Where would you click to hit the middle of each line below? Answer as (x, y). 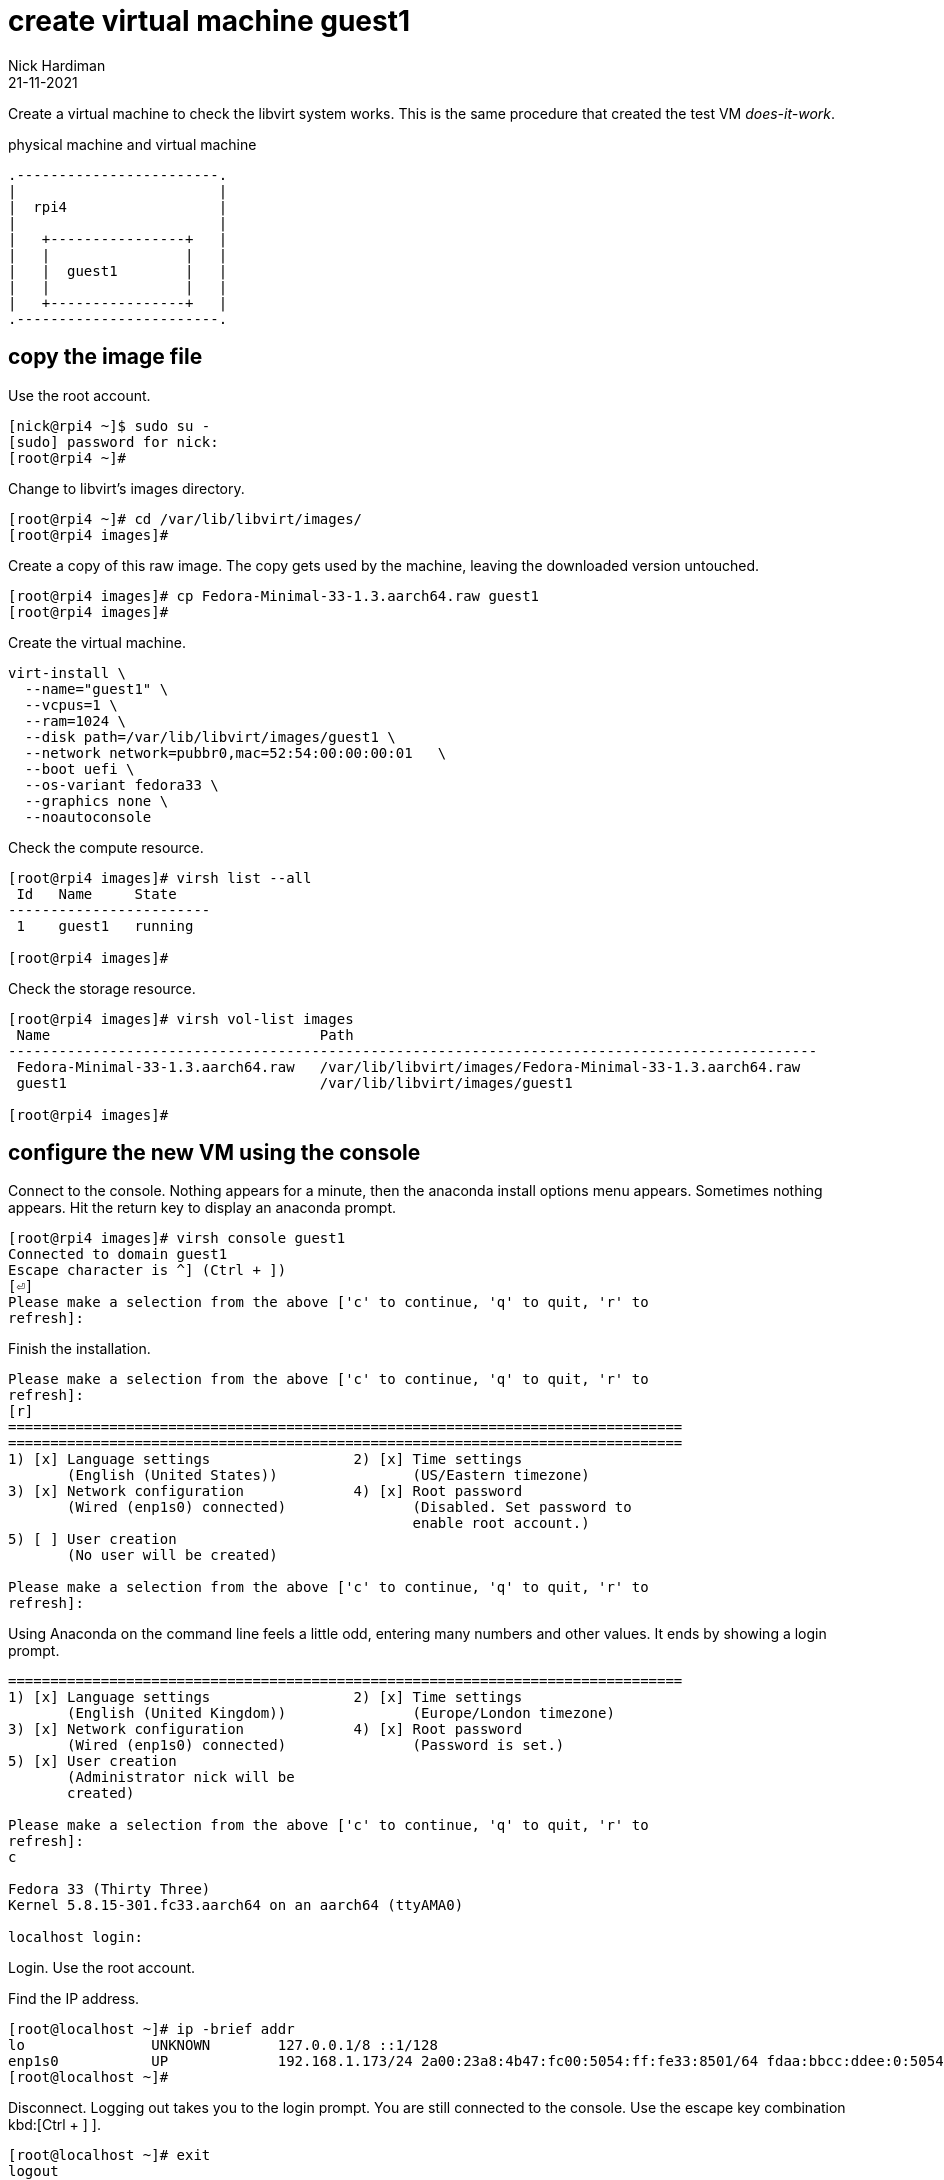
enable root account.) (501, 1523)
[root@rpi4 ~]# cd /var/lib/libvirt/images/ (185, 518)
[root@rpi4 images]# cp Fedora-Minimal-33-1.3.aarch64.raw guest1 (274, 595)
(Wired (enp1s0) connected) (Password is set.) (316, 1745)
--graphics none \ (96, 800)
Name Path (185, 1034)
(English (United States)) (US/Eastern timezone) (328, 1475)
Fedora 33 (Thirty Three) (109, 1889)
